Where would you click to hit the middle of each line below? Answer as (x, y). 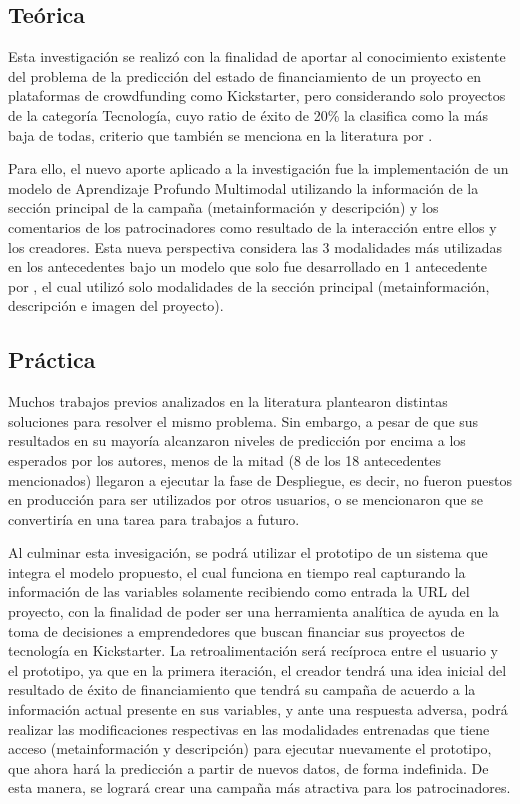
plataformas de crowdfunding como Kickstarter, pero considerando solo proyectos (257, 95)
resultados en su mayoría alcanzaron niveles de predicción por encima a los (237, 440)
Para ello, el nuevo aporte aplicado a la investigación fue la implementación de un (258, 168)
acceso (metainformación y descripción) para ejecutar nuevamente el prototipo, (250, 748)
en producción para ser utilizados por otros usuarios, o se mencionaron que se (245, 499)
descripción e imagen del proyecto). (116, 305)
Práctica (52, 359)
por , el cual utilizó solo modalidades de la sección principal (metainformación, (249, 285)
